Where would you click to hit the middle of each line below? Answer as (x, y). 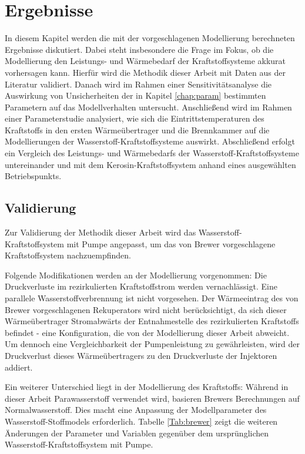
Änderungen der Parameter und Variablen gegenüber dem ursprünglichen (137, 433)
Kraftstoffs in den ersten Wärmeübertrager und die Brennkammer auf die (137, 130)
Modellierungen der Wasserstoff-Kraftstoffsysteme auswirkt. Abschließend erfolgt (150, 141)
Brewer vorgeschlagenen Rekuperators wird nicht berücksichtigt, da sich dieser (146, 309)
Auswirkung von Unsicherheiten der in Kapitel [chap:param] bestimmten (135, 95)
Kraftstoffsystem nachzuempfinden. (68, 255)
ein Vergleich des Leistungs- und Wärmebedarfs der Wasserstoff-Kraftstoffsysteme (152, 153)
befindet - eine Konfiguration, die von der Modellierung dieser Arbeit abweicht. (147, 332)
